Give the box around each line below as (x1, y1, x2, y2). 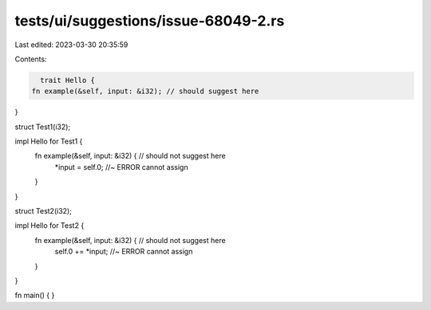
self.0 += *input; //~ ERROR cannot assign (54, 247, 193, 257)
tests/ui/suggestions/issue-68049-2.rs (14, 12, 285, 29)
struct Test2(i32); (14, 206, 72, 216)
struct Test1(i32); (14, 122, 71, 131)
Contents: (14, 54, 47, 64)
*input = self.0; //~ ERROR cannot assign (54, 162, 188, 171)
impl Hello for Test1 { (14, 136, 83, 147)
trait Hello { (40, 76, 96, 84)
